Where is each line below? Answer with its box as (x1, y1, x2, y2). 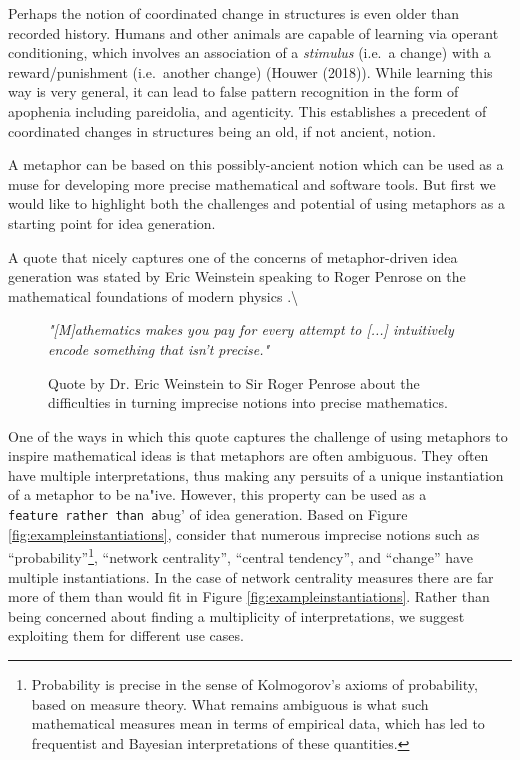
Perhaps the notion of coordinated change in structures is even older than (8, 3, 460, 23)
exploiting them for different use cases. (8, 625, 244, 646)
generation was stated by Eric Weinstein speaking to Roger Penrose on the (8, 266, 466, 287)
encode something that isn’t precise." (48, 338, 270, 359)
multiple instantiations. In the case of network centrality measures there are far (8, 566, 494, 587)
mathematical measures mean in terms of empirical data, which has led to (31, 713, 485, 734)
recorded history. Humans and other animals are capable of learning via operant (8, 22, 499, 43)
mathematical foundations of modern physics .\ (8, 285, 299, 306)
